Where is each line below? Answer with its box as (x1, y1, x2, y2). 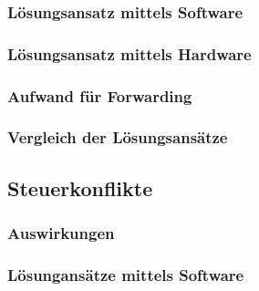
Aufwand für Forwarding (7, 84, 192, 107)
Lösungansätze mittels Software (7, 263, 244, 286)
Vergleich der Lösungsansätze (7, 126, 228, 149)
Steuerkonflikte (7, 173, 153, 202)
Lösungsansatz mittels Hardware (7, 42, 252, 65)
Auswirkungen (7, 222, 115, 244)
